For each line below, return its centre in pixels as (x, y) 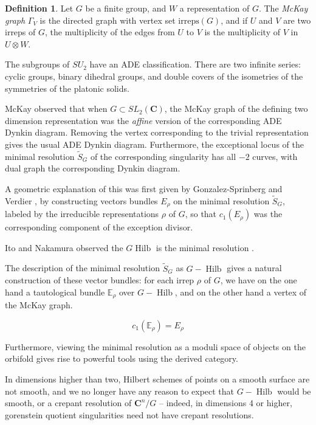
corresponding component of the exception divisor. (99, 227)
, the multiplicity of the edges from (110, 32)
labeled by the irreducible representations (82, 214)
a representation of (215, 8)
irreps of (20, 32)
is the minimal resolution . (205, 247)
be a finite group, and (126, 8)
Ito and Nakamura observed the (64, 247)
